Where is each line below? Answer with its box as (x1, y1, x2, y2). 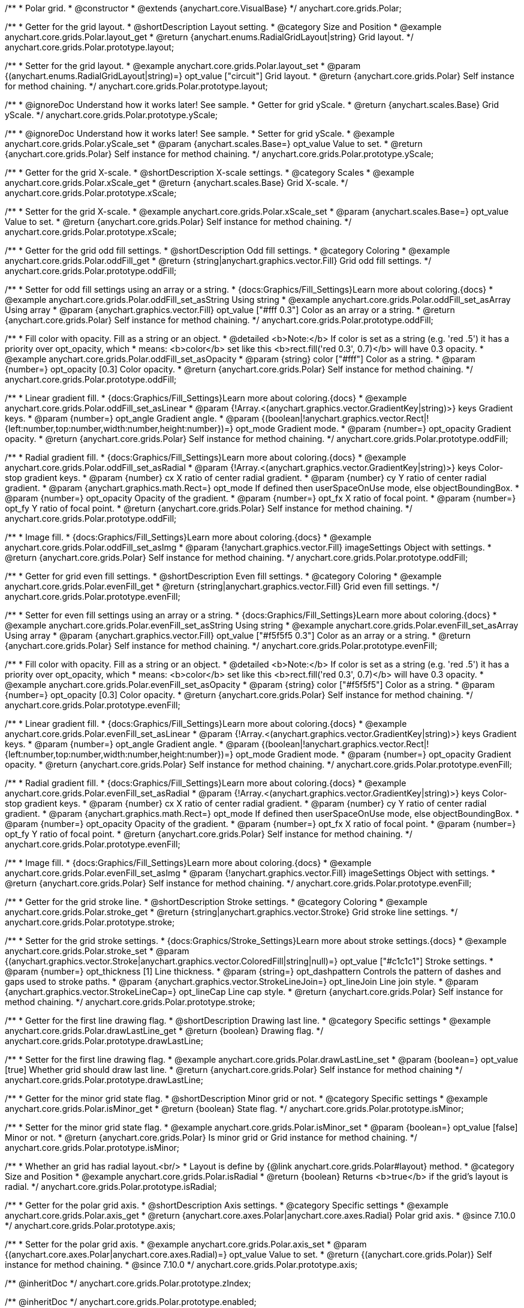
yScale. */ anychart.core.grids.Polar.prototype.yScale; (5, 110, 218, 120)
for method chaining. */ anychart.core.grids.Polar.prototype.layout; (5, 81, 268, 91)
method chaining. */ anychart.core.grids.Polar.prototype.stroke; (5, 997, 255, 1007)
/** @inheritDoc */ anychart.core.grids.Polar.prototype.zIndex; (5, 1278, 251, 1288)
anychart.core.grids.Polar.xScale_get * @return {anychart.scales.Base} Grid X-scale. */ (5, 178, 348, 188)
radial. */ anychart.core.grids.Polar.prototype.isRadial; (5, 1181, 217, 1192)
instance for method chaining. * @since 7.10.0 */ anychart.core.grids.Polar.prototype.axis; (5, 1259, 358, 1270)
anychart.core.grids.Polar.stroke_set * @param (5, 946, 189, 956)
